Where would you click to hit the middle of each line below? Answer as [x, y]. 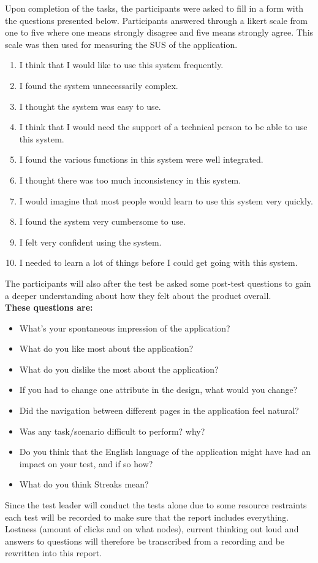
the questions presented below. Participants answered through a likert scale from [156, 20]
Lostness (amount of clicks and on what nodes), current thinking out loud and [152, 529]
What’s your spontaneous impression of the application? [125, 328]
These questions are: [49, 307]
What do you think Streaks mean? [84, 484]
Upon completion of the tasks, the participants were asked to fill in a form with [154, 8]
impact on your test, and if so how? [86, 463]
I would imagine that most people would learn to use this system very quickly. [166, 200]
